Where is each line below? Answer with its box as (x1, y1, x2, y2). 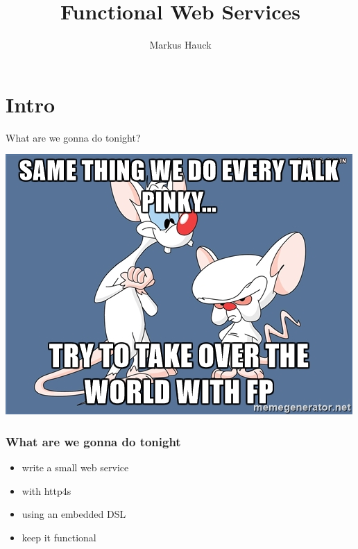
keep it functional (22, 530, 96, 544)
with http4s (22, 483, 71, 498)
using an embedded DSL (22, 507, 126, 521)
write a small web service (22, 460, 129, 475)
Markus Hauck (149, 37, 212, 52)
